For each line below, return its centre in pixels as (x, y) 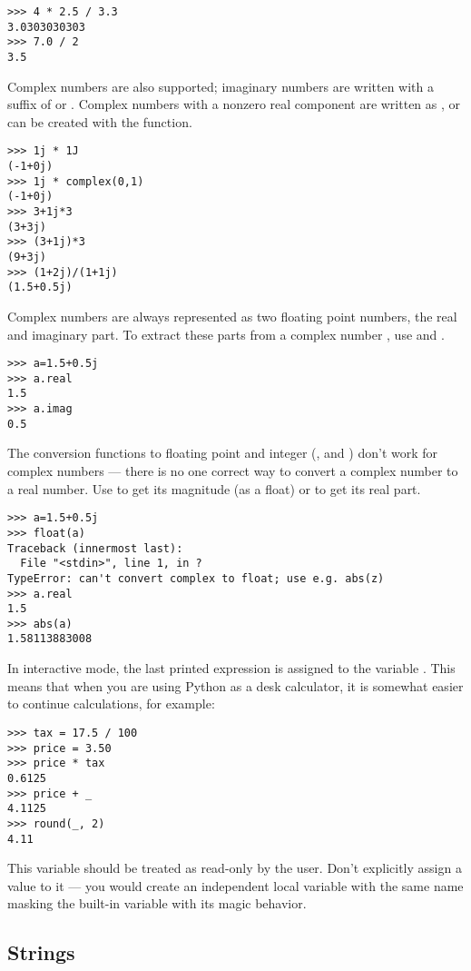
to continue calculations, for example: (111, 703)
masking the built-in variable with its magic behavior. (157, 903)
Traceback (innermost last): (95, 548)
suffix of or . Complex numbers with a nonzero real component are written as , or (234, 104)
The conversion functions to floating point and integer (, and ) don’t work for (223, 453)
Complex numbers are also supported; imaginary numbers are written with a (221, 86)
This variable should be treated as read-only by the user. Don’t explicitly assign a (235, 868)
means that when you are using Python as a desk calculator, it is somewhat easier (235, 685)
